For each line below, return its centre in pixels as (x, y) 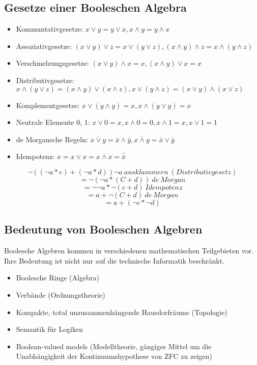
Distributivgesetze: (45, 80)
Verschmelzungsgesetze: (52, 63)
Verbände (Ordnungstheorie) (61, 294)
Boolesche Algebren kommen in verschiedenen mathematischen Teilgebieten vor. (129, 251)
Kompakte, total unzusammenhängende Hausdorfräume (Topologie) (122, 312)
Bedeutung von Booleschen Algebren (103, 229)
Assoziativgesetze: (44, 46)
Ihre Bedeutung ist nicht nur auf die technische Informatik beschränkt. (115, 260)
